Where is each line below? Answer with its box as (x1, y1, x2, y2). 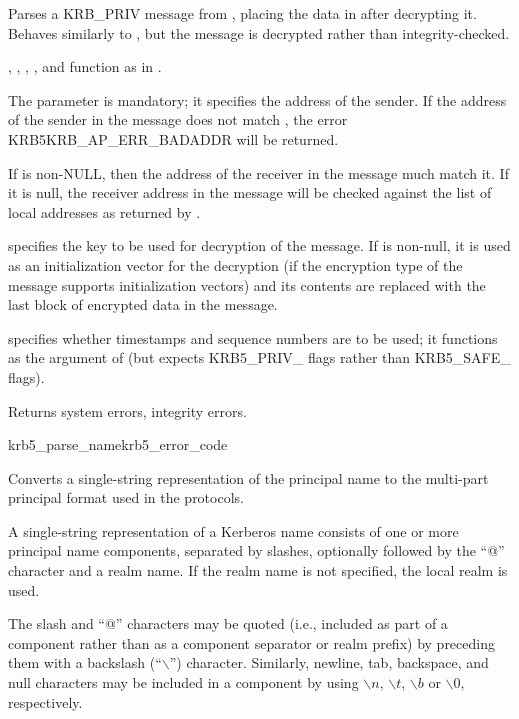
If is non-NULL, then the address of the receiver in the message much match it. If (8, 162, 509, 183)
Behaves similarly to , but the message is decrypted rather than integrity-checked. (8, 22, 510, 43)
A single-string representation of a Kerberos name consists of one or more (8, 520, 459, 541)
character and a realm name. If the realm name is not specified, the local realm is (8, 560, 508, 581)
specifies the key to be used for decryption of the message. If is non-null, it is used (8, 235, 511, 256)
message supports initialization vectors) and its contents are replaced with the (8, 274, 486, 295)
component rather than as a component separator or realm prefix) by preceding (8, 632, 495, 653)
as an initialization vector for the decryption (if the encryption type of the (8, 254, 463, 275)
